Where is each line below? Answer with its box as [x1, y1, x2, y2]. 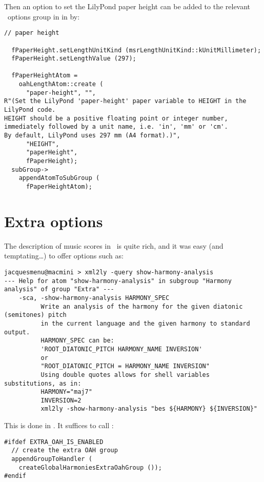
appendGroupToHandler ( [11, 455, 92, 463]
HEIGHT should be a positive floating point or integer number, [4, 114, 228, 122]
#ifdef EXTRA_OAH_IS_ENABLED [4, 438, 104, 446]
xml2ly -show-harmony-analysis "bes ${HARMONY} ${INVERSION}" [40, 405, 257, 413]
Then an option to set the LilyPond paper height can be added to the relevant [4, 1, 251, 11]
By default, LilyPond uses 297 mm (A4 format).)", [4, 132, 180, 139]
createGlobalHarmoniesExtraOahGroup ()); [18, 464, 162, 471]
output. [4, 328, 30, 336]
